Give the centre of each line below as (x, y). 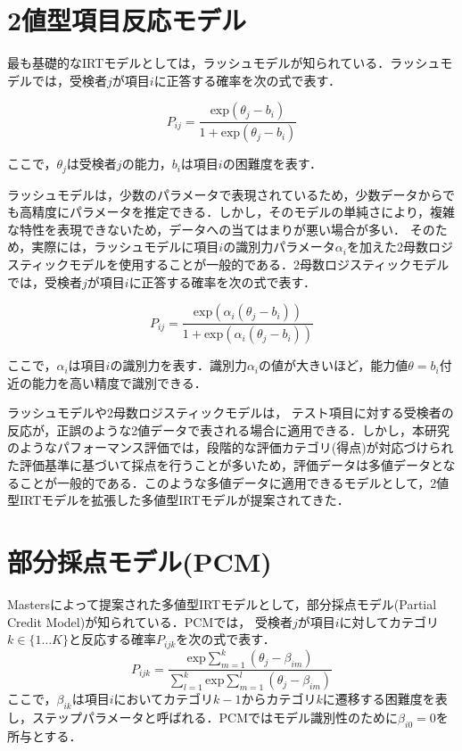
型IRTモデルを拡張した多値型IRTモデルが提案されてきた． (178, 500)
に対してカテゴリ (389, 621)
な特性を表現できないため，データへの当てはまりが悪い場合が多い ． (207, 229)
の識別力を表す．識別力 (178, 365)
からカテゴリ (279, 699)
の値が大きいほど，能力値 (334, 365)
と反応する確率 (112, 639)
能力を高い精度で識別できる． (119, 382)
